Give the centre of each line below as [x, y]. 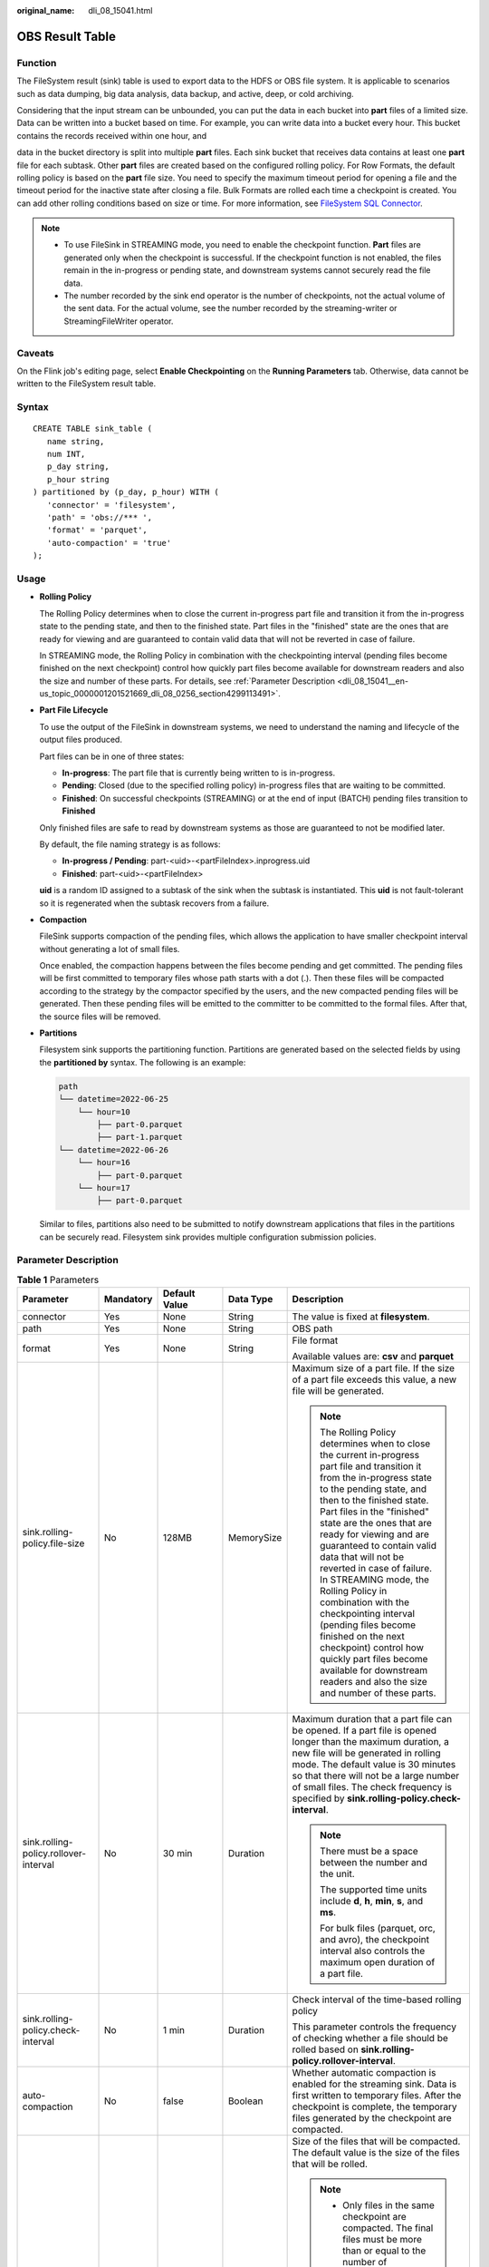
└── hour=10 [104, 1112]
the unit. [337, 1874]
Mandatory [128, 1299]
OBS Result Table [67, 36]
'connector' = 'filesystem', [111, 505]
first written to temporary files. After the [377, 2096]
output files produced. [81, 740]
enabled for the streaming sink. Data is [374, 2084]
